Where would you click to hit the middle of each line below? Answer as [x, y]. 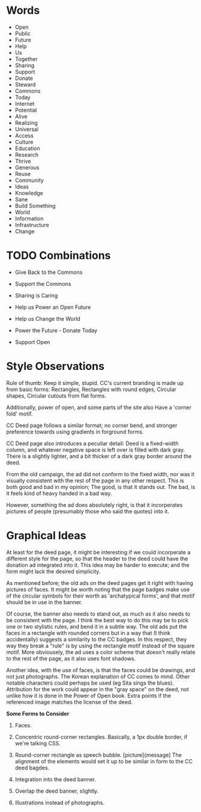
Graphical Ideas [46, 536]
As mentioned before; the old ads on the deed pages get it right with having [100, 583]
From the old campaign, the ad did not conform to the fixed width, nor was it [100, 474]
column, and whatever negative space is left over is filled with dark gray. [96, 450]
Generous [27, 167]
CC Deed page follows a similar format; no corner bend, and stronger [92, 425]
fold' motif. [19, 414]
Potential [26, 110]
